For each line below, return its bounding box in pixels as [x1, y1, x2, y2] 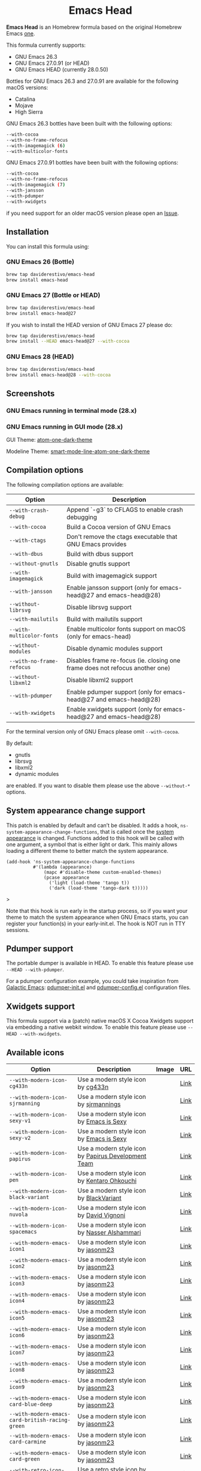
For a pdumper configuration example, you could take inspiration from [6, 978, 179, 985]
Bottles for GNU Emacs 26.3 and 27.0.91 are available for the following [6, 77, 179, 85]
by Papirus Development [77, 1152, 147, 1160]
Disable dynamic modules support [66, 644, 163, 652]
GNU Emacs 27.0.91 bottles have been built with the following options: [6, 159, 178, 166]
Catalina [14, 95, 36, 103]
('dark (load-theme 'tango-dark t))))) [48, 885, 148, 891]
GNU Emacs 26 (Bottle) [6, 257, 75, 266]
